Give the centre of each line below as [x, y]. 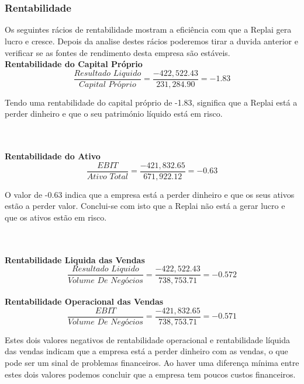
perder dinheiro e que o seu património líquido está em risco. [114, 114]
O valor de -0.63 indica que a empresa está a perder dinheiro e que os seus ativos [150, 194]
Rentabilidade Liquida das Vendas [75, 259]
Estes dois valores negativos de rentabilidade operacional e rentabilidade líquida [148, 339]
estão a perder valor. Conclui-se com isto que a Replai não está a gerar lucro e [145, 206]
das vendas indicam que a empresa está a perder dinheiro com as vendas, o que [146, 351]
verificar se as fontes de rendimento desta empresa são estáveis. [118, 52]
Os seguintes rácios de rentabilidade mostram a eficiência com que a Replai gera [148, 29]
